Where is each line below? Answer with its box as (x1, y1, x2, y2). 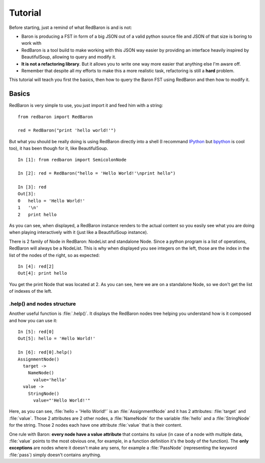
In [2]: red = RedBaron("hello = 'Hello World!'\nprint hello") (18, 171, 176, 176)
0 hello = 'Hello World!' (18, 198, 85, 204)
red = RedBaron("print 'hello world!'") (18, 128, 116, 133)
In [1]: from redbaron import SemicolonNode (18, 157, 127, 162)
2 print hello (18, 211, 57, 217)
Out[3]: (18, 191, 36, 197)
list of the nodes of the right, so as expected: (9, 252, 100, 258)
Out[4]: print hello (18, 270, 67, 276)
